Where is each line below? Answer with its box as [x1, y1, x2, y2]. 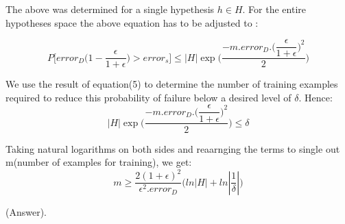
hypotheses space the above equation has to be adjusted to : [5, 15, 259, 29]
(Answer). [5, 204, 47, 219]
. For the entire [242, 2, 307, 16]
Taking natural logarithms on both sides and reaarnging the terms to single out [5, 141, 340, 155]
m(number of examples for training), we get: [5, 155, 192, 169]
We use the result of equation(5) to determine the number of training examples [5, 77, 338, 91]
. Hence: [298, 90, 333, 104]
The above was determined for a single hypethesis [5, 2, 215, 16]
